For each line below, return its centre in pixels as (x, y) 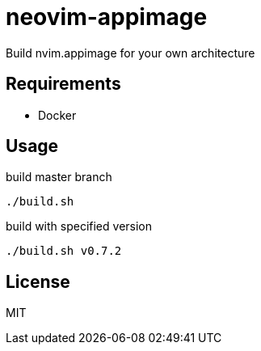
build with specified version (79, 226)
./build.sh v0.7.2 (64, 251)
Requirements (63, 84)
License (38, 281)
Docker (57, 115)
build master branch (59, 177)
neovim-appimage (107, 17)
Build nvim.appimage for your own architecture (130, 53)
